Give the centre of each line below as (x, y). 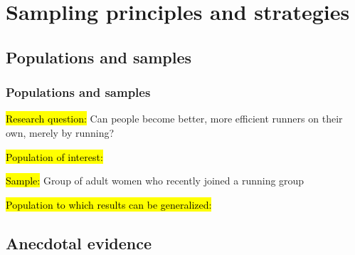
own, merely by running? (60, 132)
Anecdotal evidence (79, 243)
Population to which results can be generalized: (109, 204)
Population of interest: (54, 156)
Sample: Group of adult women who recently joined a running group (155, 181)
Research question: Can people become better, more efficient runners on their (174, 119)
